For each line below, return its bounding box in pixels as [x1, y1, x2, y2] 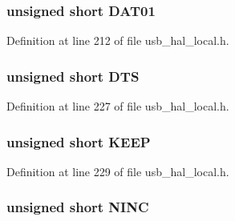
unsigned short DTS [6, 66, 140, 86]
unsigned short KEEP [6, 131, 151, 151]
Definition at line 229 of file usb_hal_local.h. [6, 163, 229, 179]
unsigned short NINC [6, 197, 149, 217]
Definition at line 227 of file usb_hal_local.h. [6, 98, 229, 115]
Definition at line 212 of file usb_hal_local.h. [6, 32, 229, 49]
